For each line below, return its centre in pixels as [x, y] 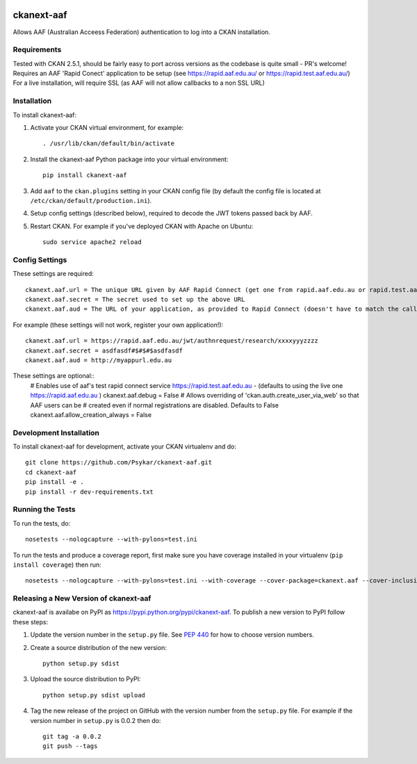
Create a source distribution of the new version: [98, 647]
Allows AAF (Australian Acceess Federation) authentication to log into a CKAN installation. [142, 32]
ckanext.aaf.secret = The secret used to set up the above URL [135, 300]
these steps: [31, 621]
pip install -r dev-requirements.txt [90, 491]
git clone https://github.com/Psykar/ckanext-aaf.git [118, 463]
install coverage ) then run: [57, 564]
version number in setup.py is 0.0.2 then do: [96, 720]
